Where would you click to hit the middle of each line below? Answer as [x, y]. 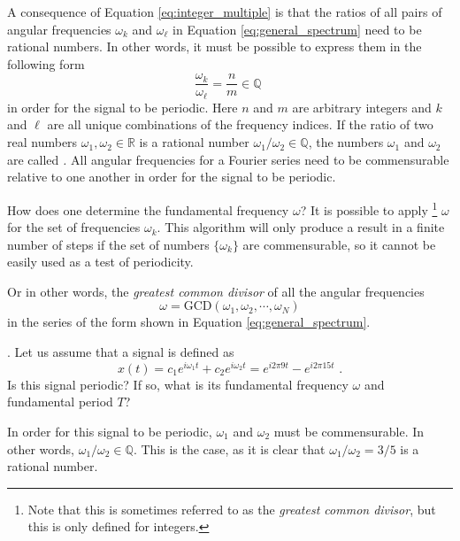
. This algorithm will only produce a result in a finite [301, 227]
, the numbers [346, 142]
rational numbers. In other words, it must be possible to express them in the [215, 46]
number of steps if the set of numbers [108, 244]
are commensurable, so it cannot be [339, 244]
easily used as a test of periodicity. [100, 262]
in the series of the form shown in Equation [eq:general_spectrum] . [189, 322]
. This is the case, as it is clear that [229, 448]
